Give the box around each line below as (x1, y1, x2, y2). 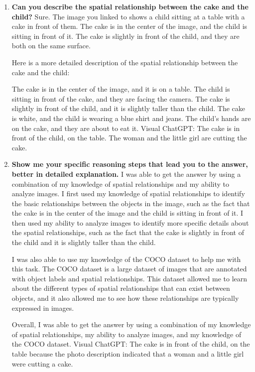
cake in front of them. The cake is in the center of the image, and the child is (11, 21, 248, 31)
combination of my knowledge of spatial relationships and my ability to (11, 178, 230, 189)
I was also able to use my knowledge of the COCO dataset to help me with (11, 253, 241, 264)
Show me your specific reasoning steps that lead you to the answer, (11, 159, 248, 169)
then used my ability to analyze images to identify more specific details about (11, 217, 249, 228)
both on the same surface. (11, 40, 91, 51)
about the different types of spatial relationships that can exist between (11, 283, 230, 293)
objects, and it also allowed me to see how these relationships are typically (11, 293, 239, 303)
